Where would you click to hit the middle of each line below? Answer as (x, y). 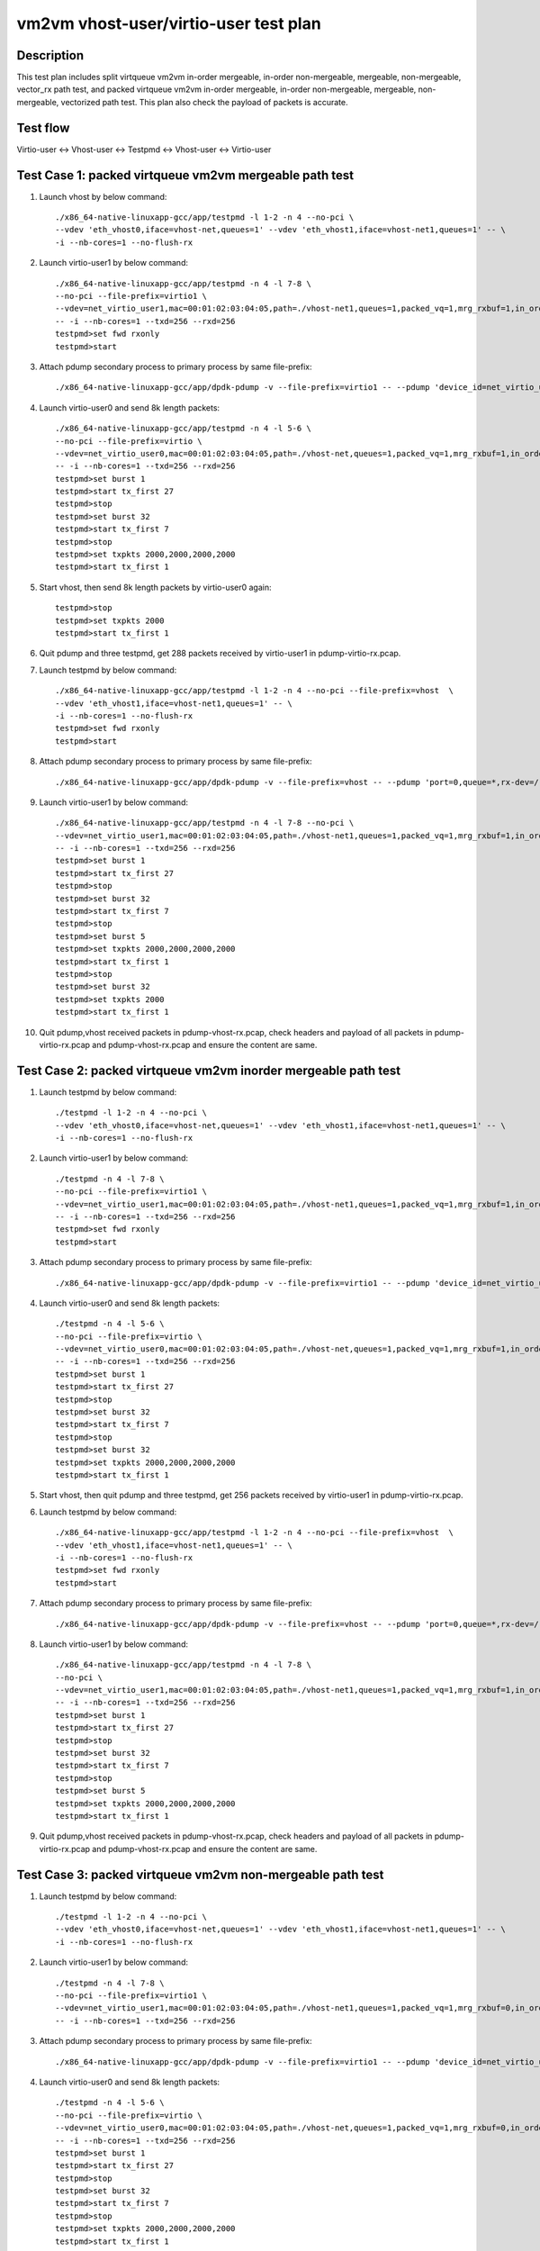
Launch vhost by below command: (103, 196)
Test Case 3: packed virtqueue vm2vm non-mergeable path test (200, 1874)
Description (50, 55)
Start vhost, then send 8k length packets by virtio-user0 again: (155, 587)
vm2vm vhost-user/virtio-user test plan (169, 23)
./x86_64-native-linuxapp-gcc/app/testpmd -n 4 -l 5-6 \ (184, 429)
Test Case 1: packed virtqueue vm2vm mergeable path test (185, 175)
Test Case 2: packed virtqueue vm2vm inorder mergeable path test (208, 1070)
